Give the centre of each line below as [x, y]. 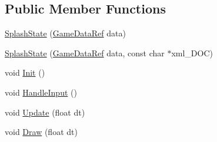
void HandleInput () [41, 92]
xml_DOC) [192, 53]
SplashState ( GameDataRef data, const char [85, 53]
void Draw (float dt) [41, 132]
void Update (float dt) [45, 112]
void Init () [25, 72]
